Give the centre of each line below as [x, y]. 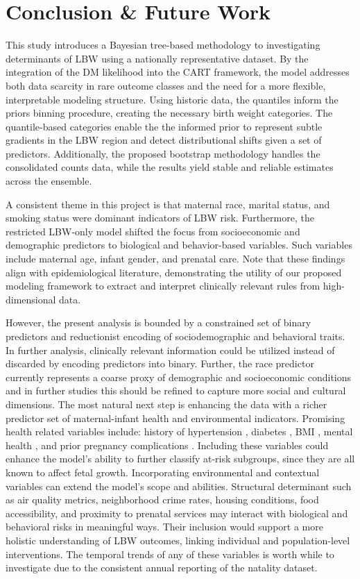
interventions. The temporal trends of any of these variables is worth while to [170, 554]
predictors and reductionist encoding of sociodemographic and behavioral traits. [175, 336]
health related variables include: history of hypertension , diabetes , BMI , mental [179, 431]
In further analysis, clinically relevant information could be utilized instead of [170, 350]
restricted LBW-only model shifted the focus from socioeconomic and [153, 231]
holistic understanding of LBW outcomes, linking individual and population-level [178, 540]
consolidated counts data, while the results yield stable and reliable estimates [170, 167]
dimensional [31, 299]
